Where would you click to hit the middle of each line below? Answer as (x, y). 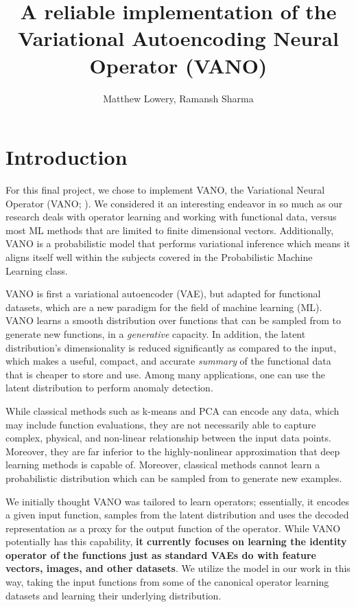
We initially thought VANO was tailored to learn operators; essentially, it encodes (178, 501)
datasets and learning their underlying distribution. (114, 595)
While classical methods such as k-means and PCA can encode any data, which (173, 410)
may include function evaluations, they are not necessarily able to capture (161, 424)
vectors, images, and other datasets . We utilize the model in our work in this (178, 568)
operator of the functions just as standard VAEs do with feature (161, 554)
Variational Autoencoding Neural (178, 38)
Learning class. (37, 270)
